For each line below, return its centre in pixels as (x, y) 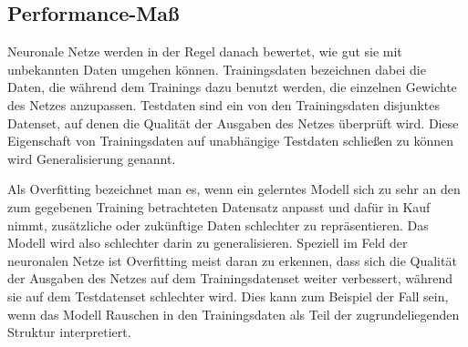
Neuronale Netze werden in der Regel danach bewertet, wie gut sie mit (205, 51)
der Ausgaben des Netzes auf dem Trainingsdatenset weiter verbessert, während (230, 278)
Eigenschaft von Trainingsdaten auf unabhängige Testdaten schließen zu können (231, 141)
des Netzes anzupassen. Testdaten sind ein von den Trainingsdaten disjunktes (224, 104)
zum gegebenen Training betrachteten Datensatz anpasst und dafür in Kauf (219, 206)
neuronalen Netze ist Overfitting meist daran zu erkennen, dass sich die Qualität (232, 260)
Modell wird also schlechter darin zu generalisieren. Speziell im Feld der (208, 243)
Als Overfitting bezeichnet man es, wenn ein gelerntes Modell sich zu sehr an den (234, 189)
